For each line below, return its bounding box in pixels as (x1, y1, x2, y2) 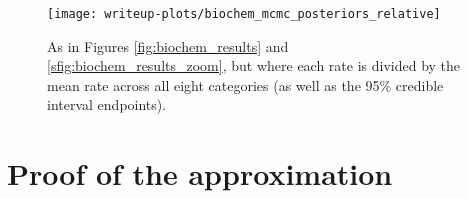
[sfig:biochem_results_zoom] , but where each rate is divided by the (47, 55, 461, 76)
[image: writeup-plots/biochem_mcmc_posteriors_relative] (47, 7, 441, 21)
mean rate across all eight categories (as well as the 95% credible (47, 74, 444, 95)
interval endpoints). (47, 94, 167, 115)
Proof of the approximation (7, 153, 393, 194)
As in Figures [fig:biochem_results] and (47, 35, 289, 56)
